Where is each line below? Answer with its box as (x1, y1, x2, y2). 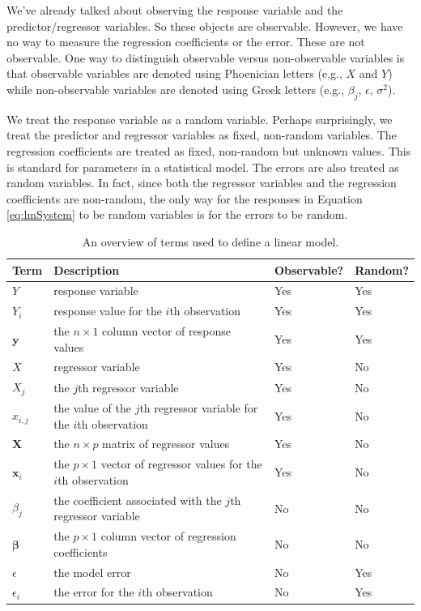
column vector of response (102, 323, 231, 340)
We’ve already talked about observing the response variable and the (6, 2, 343, 18)
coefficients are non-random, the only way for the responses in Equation (6, 190, 363, 207)
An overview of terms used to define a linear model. (82, 233, 339, 250)
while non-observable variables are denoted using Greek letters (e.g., (6, 80, 345, 97)
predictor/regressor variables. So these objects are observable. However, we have (6, 17, 403, 34)
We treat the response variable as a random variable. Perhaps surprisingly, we (6, 110, 393, 127)
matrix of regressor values (102, 435, 230, 452)
